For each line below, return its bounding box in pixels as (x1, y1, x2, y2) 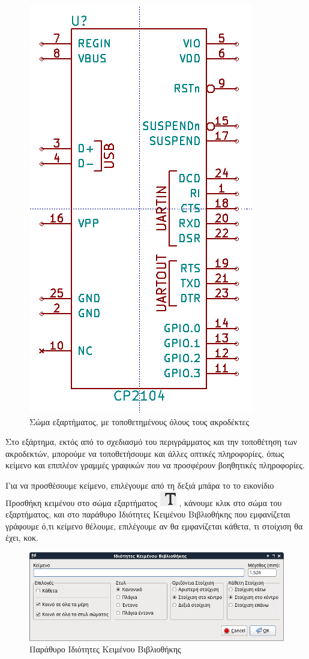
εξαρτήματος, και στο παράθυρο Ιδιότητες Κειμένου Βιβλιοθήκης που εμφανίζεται (5, 508, 290, 520)
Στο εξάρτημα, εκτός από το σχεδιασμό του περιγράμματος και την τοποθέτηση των (5, 435, 297, 448)
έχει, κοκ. (5, 531, 38, 544)
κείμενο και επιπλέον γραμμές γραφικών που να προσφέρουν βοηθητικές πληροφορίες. (5, 459, 305, 471)
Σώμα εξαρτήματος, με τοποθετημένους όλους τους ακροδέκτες (29, 415, 250, 428)
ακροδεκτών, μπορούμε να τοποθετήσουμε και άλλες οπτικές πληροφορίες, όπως (5, 447, 284, 459)
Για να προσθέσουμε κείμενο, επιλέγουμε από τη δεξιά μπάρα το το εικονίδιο (5, 479, 274, 491)
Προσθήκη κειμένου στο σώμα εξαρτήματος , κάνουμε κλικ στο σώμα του (5, 496, 282, 508)
